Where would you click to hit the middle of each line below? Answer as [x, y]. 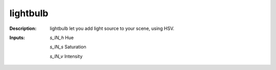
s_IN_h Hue [62, 38]
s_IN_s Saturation [68, 47]
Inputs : [17, 38]
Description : [23, 28]
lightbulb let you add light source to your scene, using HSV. [112, 28]
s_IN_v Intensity [66, 56]
